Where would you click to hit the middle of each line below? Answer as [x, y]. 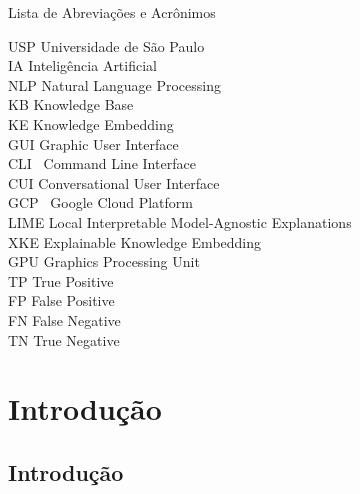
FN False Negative [64, 319]
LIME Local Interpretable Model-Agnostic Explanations [180, 221]
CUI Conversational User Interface [114, 182]
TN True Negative [64, 339]
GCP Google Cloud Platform [100, 202]
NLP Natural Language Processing [114, 84]
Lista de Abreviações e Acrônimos [112, 12]
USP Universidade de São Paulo [106, 45]
